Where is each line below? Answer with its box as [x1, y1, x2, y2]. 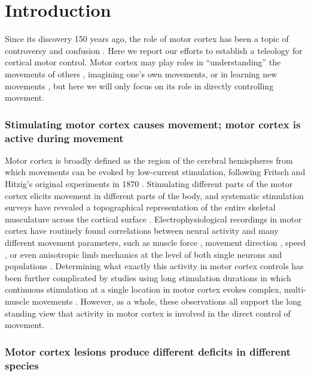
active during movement [5, 130, 124, 145]
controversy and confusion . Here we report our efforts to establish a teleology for [5, 44, 303, 56]
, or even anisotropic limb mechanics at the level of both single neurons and [5, 248, 282, 260]
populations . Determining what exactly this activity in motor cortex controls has [5, 260, 304, 272]
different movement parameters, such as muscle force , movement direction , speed [5, 236, 306, 248]
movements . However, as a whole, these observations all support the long [32, 294, 302, 307]
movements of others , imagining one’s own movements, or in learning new [5, 67, 278, 80]
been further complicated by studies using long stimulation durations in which [5, 271, 291, 284]
